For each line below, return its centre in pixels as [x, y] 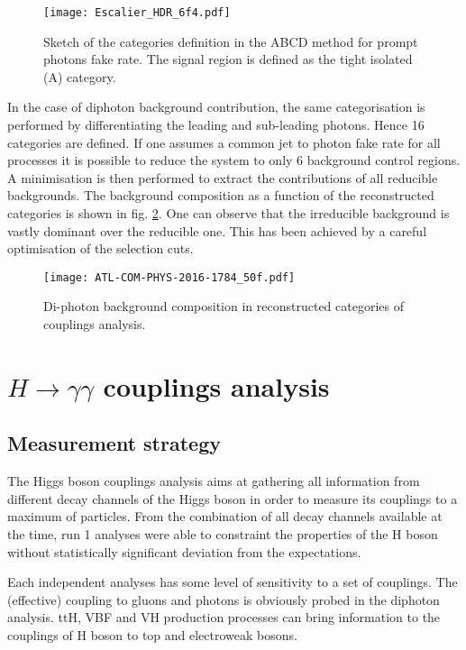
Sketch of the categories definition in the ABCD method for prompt [231, 41]
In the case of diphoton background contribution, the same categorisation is [216, 107]
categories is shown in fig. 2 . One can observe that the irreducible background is [228, 213]
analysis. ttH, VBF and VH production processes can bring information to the [224, 617]
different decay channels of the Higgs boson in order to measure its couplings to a [233, 498]
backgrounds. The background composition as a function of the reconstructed [221, 195]
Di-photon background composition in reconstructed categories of [224, 306]
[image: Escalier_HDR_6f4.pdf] [137, 13]
